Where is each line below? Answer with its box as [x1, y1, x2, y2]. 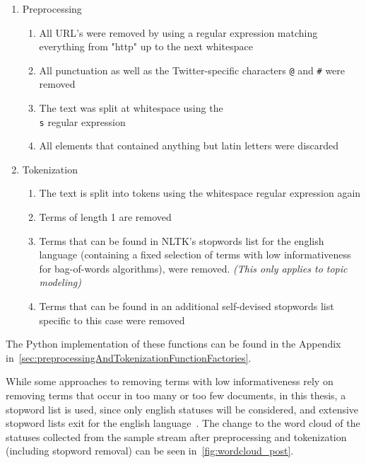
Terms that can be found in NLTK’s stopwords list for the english [39, 233, 324, 248]
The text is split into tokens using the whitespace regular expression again [39, 185, 361, 200]
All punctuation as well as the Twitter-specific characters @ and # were [39, 62, 346, 77]
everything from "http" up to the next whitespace [39, 39, 253, 54]
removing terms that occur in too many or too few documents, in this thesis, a [6, 388, 346, 402]
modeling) [39, 275, 81, 290]
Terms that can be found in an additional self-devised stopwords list [39, 299, 334, 314]
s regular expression [39, 114, 126, 129]
